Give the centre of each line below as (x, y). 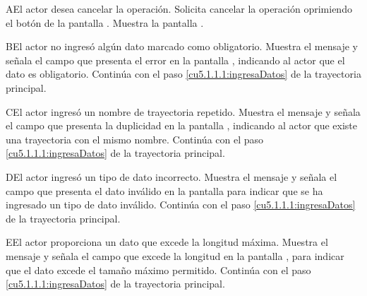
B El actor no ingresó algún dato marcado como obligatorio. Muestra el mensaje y (182, 46)
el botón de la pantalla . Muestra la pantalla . (105, 22)
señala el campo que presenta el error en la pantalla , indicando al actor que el (175, 60)
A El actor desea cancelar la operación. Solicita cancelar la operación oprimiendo (179, 8)
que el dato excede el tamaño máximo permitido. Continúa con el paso (158, 270)
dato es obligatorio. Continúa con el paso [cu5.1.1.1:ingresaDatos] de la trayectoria (183, 74)
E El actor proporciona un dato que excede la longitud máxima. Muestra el (167, 242)
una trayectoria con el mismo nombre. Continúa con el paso (135, 139)
